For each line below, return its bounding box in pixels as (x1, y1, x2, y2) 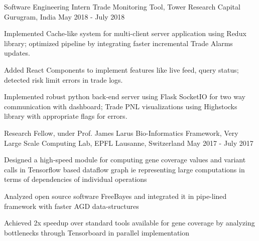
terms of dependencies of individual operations (4, 174, 147, 184)
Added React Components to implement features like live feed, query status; (4, 64, 239, 75)
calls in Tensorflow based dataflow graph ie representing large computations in (4, 164, 245, 174)
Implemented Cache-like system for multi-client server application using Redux (4, 28, 246, 39)
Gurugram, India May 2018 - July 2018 (4, 11, 125, 22)
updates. (4, 48, 30, 58)
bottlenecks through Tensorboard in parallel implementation (4, 227, 190, 237)
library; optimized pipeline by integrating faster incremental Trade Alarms (4, 38, 233, 48)
